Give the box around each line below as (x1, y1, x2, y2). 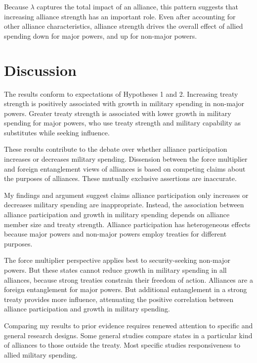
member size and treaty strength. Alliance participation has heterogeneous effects (4, 219, 251, 229)
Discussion (4, 60, 77, 80)
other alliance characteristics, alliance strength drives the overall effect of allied (4, 21, 243, 31)
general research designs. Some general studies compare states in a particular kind (4, 330, 253, 340)
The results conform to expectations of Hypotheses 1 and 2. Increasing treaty (4, 88, 238, 99)
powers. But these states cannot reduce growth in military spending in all (4, 265, 227, 275)
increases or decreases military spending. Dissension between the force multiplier (4, 154, 248, 164)
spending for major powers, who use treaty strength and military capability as (4, 118, 241, 128)
